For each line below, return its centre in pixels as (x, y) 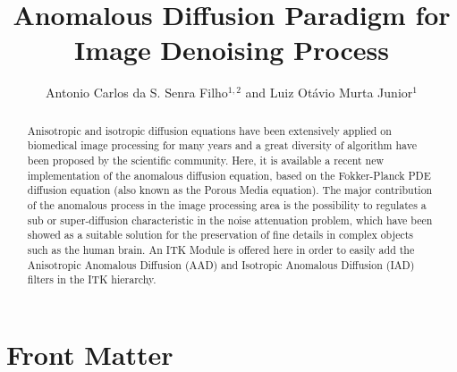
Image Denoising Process (232, 50)
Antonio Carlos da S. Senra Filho (137, 93)
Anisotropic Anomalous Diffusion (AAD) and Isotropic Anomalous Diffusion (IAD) (221, 264)
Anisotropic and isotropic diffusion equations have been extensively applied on (209, 130)
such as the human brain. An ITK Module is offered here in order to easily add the (221, 249)
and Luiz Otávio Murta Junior (329, 93)
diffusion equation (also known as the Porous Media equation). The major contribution (230, 190)
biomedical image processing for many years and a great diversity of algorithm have (222, 145)
